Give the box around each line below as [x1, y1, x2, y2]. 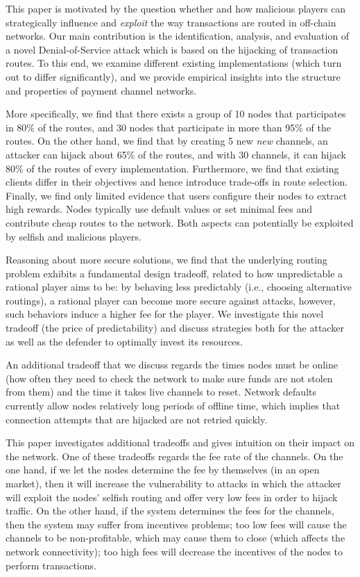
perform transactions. [6, 558, 96, 572]
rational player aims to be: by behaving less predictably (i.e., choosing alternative [6, 279, 352, 294]
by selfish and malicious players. [6, 229, 142, 243]
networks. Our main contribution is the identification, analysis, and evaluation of [6, 29, 350, 43]
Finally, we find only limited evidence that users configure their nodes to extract [6, 188, 348, 202]
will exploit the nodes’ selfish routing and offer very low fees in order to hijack [6, 489, 338, 504]
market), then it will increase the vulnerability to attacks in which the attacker [6, 476, 341, 490]
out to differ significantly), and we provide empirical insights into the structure [6, 69, 341, 83]
